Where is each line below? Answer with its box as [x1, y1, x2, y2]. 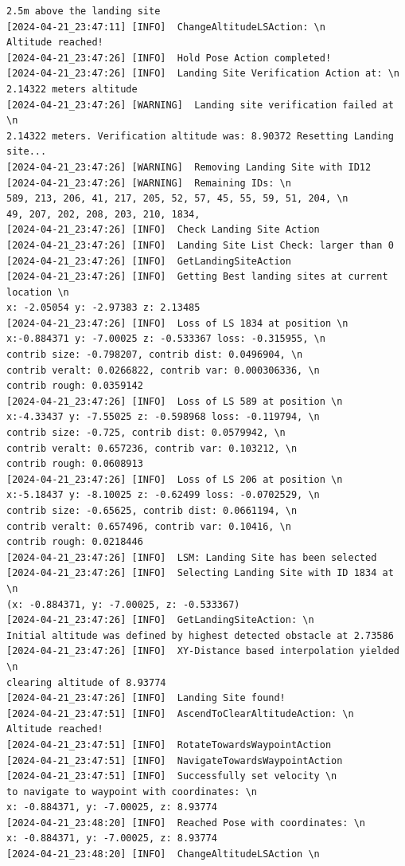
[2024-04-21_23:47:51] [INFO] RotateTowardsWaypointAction [6, 739, 332, 750]
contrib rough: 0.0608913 [6, 458, 143, 470]
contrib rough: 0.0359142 [6, 380, 143, 392]
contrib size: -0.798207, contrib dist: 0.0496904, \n [6, 349, 303, 361]
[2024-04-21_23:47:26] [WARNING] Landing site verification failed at [6, 99, 394, 111]
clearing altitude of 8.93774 [6, 676, 166, 688]
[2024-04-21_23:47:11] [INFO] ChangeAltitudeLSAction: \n [6, 21, 325, 33]
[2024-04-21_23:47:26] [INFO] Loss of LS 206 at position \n [6, 473, 343, 485]
